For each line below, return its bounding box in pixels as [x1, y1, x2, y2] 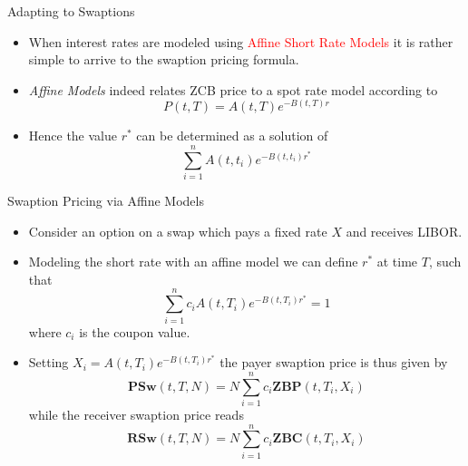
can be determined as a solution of [136, 126, 328, 145]
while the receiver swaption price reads [28, 404, 244, 423]
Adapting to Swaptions [7, 2, 135, 20]
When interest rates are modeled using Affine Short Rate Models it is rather [28, 32, 453, 51]
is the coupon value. [79, 322, 190, 341]
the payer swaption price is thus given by [219, 353, 448, 372]
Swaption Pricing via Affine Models [7, 191, 204, 210]
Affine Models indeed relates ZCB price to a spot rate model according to [28, 80, 438, 99]
